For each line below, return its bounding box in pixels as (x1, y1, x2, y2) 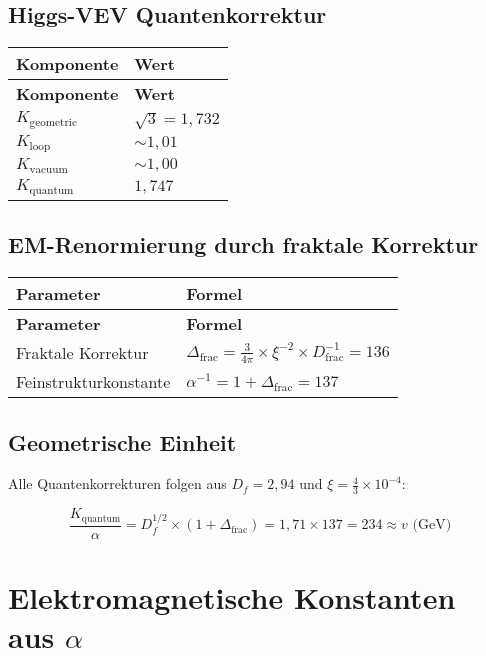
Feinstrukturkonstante (16, 370, 171, 394)
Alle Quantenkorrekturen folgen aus (8, 473, 227, 494)
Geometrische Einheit (8, 426, 237, 457)
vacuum (29, 164, 68, 176)
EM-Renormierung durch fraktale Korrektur (8, 229, 479, 260)
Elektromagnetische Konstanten (8, 576, 456, 617)
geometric (29, 117, 77, 129)
